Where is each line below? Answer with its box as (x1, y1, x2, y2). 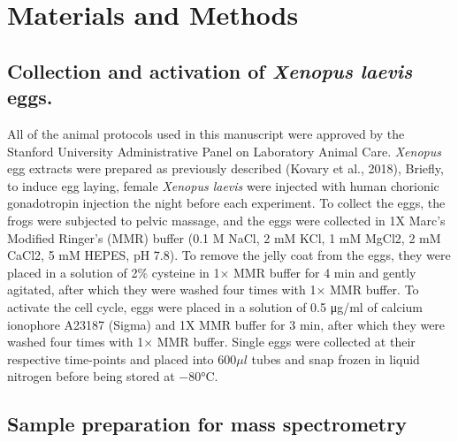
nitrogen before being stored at (7, 367, 175, 385)
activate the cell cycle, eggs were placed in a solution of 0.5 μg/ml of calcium (7, 297, 424, 316)
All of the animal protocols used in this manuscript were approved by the (7, 124, 405, 142)
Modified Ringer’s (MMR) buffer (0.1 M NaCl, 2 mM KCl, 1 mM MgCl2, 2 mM (7, 228, 441, 247)
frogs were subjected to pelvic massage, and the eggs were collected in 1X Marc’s (7, 210, 446, 229)
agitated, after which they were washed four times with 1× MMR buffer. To (7, 280, 419, 299)
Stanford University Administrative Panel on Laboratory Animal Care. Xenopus (7, 141, 441, 160)
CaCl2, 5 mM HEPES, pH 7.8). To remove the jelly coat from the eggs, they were (7, 246, 451, 264)
